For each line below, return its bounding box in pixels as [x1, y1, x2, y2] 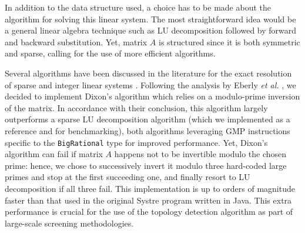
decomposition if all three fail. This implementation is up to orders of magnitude [5, 182, 295, 194]
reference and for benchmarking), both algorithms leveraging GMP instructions [5, 124, 290, 137]
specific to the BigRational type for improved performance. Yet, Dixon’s [5, 136, 268, 148]
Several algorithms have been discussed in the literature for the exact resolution [5, 66, 292, 79]
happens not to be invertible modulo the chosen [114, 148, 287, 160]
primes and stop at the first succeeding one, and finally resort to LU [5, 171, 250, 183]
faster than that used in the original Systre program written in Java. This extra [5, 194, 292, 206]
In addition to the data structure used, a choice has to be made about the [5, 1, 271, 13]
